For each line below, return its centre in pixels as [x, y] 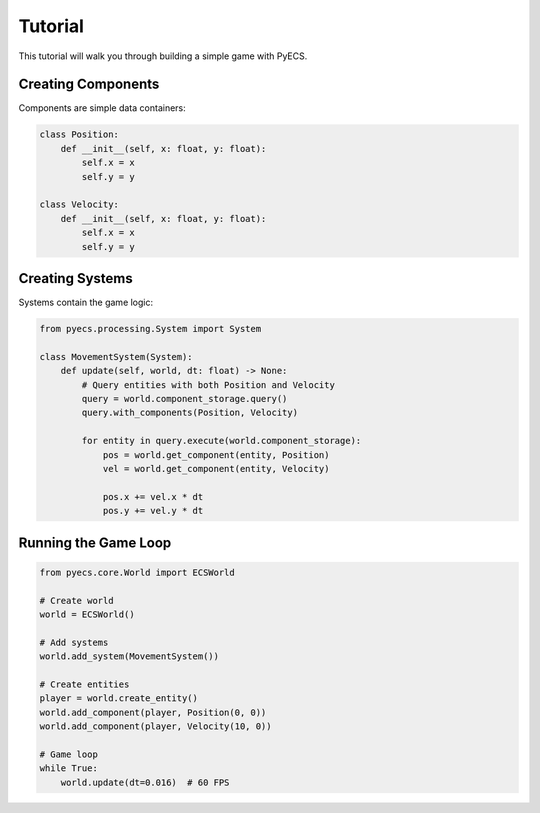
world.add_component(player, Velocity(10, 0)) [155, 726]
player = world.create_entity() [119, 698]
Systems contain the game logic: [86, 302]
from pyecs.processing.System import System [150, 329]
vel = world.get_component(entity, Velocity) [216, 468]
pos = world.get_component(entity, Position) [216, 454]
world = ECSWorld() [87, 614]
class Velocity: [79, 204]
